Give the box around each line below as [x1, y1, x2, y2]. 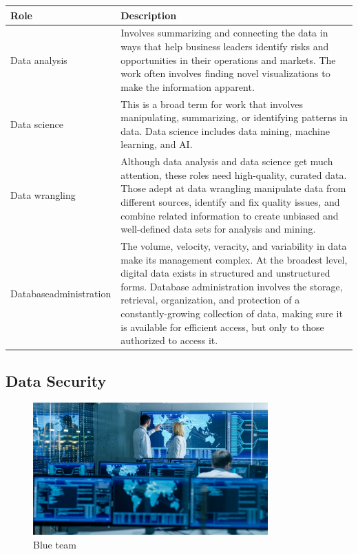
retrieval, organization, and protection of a [120, 292, 300, 307]
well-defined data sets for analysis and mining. [120, 222, 316, 236]
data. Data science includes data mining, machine [120, 123, 330, 138]
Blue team [33, 537, 76, 552]
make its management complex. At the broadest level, [120, 252, 348, 266]
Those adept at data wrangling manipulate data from [120, 181, 346, 195]
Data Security [6, 370, 107, 391]
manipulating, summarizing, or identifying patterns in [120, 110, 348, 125]
